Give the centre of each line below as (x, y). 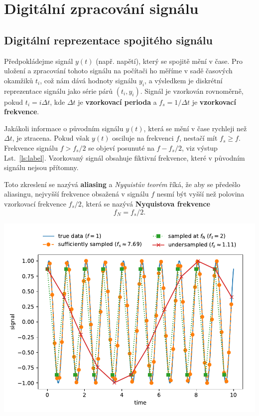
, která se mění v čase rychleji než (195, 128)
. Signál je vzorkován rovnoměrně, (192, 91)
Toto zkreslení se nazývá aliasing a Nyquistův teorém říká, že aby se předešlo (122, 184)
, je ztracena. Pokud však (51, 138)
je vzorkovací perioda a (117, 102)
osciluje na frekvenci (143, 138)
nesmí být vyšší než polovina (200, 194)
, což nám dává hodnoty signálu (88, 80)
